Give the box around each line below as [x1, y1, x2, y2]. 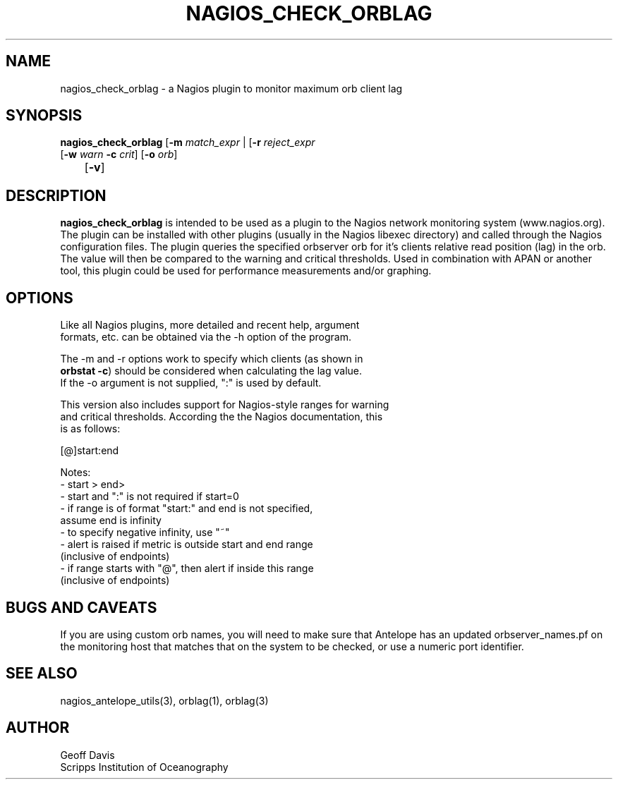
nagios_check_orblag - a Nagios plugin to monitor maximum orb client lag [60, 82, 403, 95]
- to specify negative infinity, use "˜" [60, 526, 230, 539]
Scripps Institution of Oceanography [60, 760, 229, 773]
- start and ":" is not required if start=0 [60, 490, 239, 503]
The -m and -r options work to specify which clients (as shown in [60, 353, 363, 365]
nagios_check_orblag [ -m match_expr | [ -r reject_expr [60, 136, 315, 149]
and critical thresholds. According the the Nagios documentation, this [60, 410, 383, 423]
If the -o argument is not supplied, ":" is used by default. [60, 377, 322, 389]
